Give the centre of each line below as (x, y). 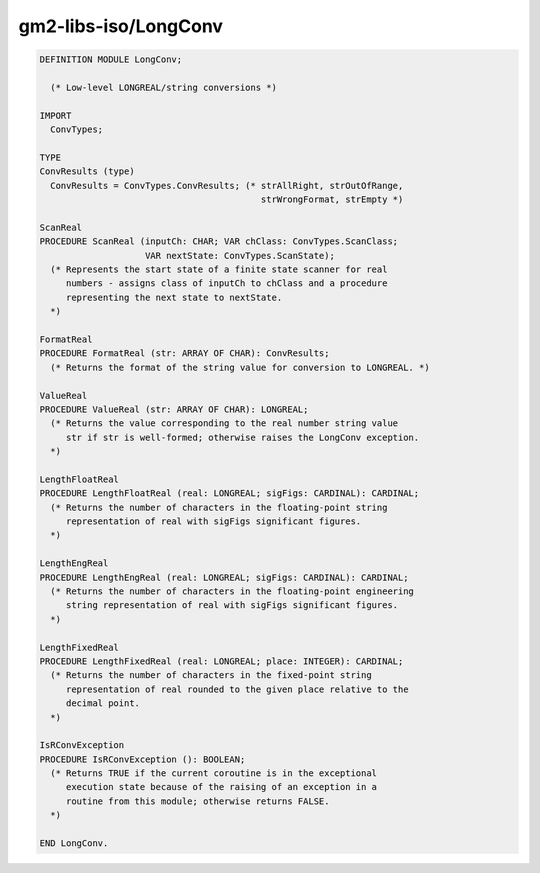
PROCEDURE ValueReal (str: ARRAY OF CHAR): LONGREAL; (174, 409)
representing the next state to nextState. (174, 297)
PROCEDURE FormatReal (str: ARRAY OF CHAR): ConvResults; (184, 353)
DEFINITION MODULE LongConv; (111, 59)
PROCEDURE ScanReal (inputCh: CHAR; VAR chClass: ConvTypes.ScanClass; (219, 241)
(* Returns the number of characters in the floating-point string (219, 507)
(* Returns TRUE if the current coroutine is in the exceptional (214, 773)
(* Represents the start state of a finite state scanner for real (219, 269)
